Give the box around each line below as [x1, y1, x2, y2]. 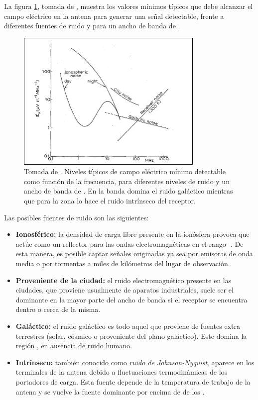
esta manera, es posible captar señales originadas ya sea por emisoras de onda [15, 248, 253, 259]
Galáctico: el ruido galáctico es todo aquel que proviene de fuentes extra [15, 320, 240, 331]
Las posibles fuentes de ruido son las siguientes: [4, 212, 149, 222]
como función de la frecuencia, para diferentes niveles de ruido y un [24, 176, 230, 186]
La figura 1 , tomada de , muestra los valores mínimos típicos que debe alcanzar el [4, 1, 253, 11]
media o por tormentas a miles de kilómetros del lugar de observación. [15, 258, 230, 268]
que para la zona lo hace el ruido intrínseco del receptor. [24, 196, 196, 206]
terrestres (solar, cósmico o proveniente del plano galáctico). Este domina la [15, 330, 247, 341]
